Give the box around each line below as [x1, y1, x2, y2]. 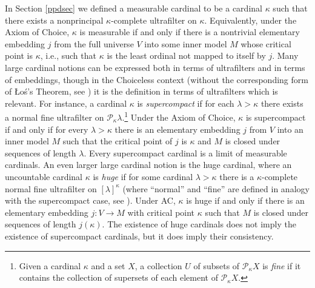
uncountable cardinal [5, 170, 83, 183]
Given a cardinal [19, 259, 81, 272]
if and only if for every [5, 122, 88, 135]
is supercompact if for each [137, 96, 234, 109]
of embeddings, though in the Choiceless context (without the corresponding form [5, 73, 308, 85]
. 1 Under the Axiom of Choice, [122, 109, 236, 123]
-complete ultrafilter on [111, 13, 197, 26]
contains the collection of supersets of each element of [19, 271, 218, 284]
